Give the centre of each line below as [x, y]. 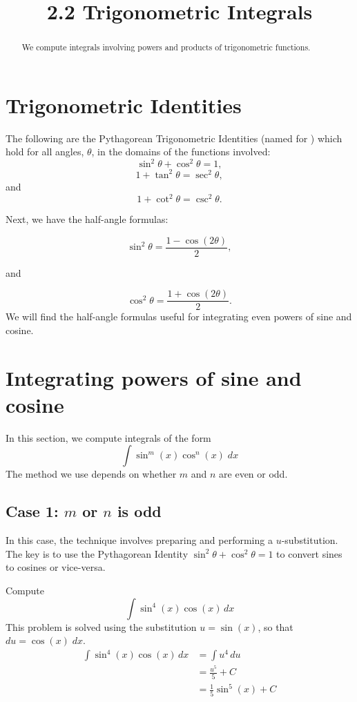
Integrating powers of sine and [154, 377]
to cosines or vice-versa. [56, 567]
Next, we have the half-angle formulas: [87, 219]
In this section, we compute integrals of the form [108, 437]
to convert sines [309, 553]
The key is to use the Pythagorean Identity [97, 553]
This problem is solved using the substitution [101, 626]
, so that [276, 626]
